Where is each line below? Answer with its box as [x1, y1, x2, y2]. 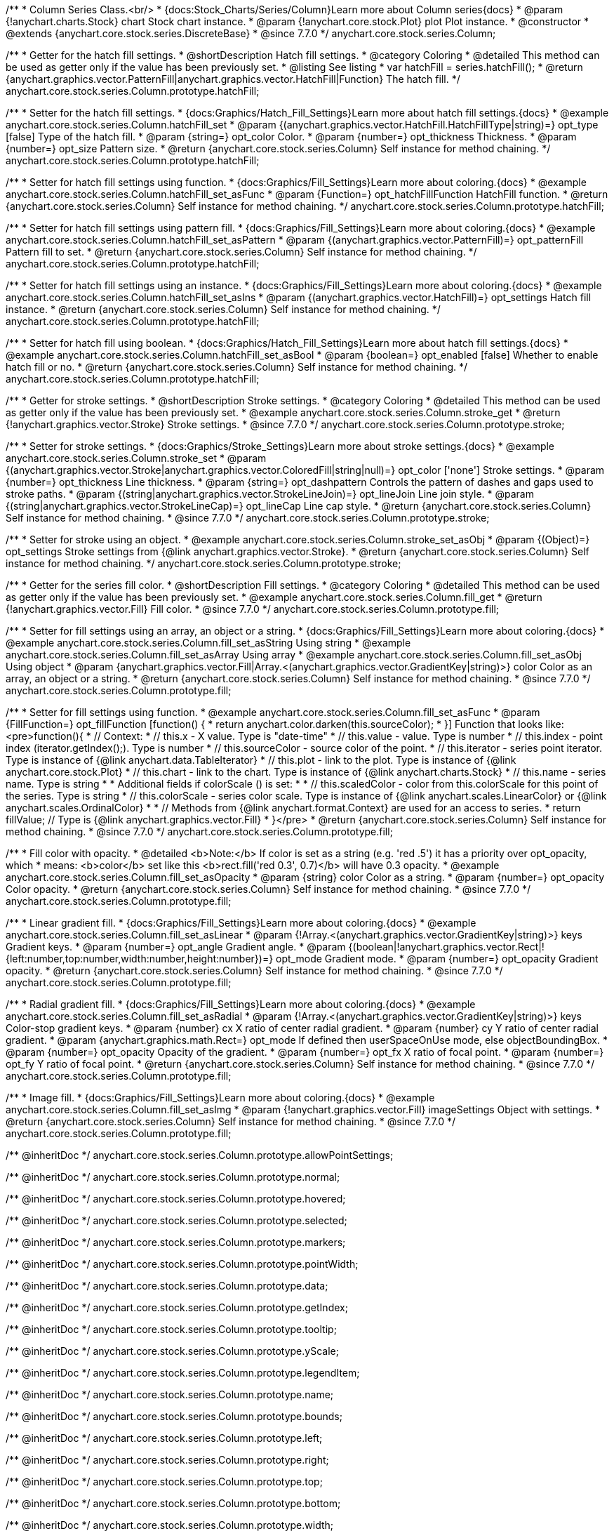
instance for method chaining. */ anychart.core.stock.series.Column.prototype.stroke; [6, 557, 401, 569]
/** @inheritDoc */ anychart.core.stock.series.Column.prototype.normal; [6, 1171, 340, 1183]
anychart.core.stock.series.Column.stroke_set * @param [6, 452, 267, 464]
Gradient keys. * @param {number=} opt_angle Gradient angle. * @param [6, 941, 346, 953]
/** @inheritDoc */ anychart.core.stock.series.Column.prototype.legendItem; [6, 1367, 360, 1379]
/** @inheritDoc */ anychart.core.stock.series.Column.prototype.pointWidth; [6, 1258, 359, 1270]
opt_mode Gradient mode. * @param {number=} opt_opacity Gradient [276, 953, 599, 965]
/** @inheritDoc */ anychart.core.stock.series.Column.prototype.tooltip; [6, 1323, 337, 1335]
